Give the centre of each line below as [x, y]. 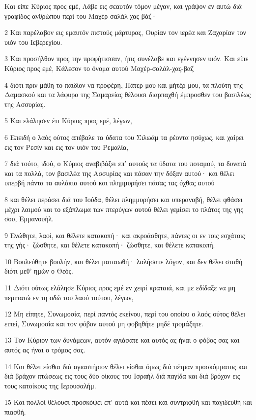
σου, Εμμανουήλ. [29, 219]
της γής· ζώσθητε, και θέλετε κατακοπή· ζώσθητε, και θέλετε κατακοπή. [110, 245]
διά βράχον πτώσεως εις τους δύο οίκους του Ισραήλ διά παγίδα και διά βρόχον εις [122, 376]
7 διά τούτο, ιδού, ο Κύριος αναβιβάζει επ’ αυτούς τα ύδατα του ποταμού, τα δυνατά [126, 163]
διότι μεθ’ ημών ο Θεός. [39, 271]
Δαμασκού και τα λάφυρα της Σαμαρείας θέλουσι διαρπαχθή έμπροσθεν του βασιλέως [128, 94]
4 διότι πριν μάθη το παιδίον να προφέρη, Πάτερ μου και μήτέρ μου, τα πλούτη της [124, 85]
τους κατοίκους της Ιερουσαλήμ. [50, 385]
